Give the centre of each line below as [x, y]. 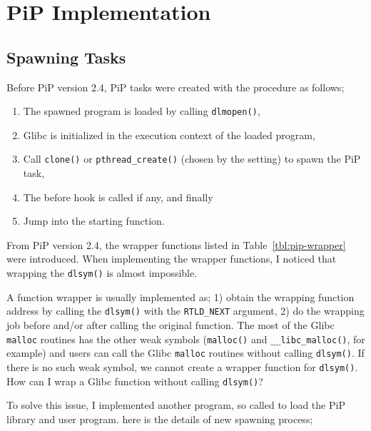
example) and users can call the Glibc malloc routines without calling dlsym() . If [185, 353]
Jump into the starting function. [94, 221]
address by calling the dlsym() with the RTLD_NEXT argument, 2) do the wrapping [185, 311]
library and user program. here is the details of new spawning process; [160, 419]
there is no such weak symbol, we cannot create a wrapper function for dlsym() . [182, 366]
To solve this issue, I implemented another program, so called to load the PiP [176, 405]
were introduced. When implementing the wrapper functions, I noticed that [172, 259]
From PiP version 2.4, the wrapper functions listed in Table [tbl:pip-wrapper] [176, 244]
